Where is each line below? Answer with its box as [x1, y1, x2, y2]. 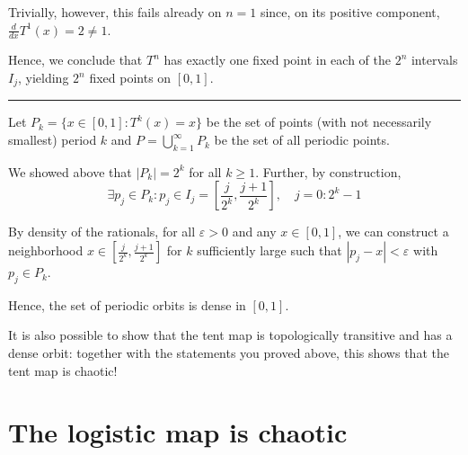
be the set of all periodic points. [214, 130, 390, 149]
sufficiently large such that [197, 241, 342, 260]
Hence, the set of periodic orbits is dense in [8, 295, 246, 314]
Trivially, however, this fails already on [8, 3, 222, 21]
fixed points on [89, 68, 172, 87]
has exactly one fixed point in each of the [163, 50, 391, 69]
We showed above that [8, 162, 132, 181]
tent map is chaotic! [8, 361, 118, 379]
